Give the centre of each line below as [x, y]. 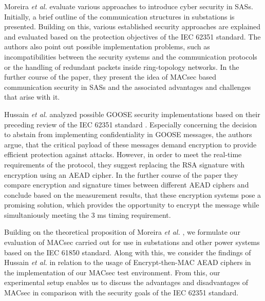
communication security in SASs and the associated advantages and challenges [128, 87]
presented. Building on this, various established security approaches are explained [132, 26]
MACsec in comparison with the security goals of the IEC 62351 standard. [121, 293]
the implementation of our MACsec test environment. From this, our [112, 272]
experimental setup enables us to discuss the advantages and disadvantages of [126, 282]
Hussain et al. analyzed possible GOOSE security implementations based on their [132, 114]
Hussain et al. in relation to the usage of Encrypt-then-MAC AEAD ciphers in [128, 262]
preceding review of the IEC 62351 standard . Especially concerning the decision [130, 124]
